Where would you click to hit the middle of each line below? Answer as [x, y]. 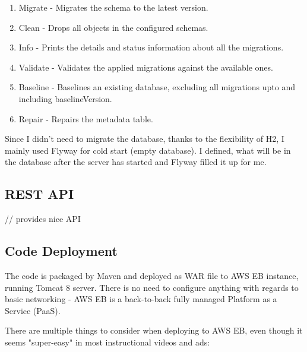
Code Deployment [61, 251]
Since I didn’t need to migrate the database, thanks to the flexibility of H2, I [145, 139]
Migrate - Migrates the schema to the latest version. [113, 7]
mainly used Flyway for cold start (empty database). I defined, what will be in [148, 150]
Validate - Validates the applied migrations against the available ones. [146, 67]
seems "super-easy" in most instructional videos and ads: [107, 342]
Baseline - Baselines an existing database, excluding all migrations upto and [157, 87]
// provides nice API [43, 219]
